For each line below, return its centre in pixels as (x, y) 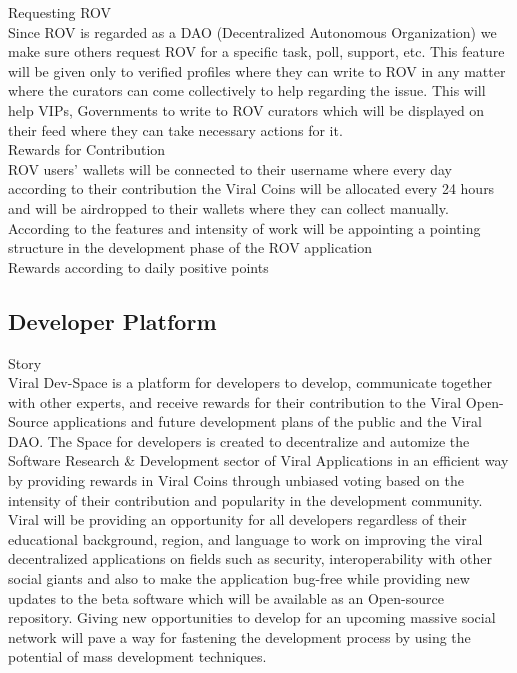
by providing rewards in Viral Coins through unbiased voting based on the (236, 480)
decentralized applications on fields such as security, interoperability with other (250, 558)
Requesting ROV (60, 12)
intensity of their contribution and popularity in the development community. (245, 499)
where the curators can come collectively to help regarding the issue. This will (247, 90)
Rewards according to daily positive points (138, 266)
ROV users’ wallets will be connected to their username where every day (230, 168)
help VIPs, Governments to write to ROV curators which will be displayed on (246, 109)
